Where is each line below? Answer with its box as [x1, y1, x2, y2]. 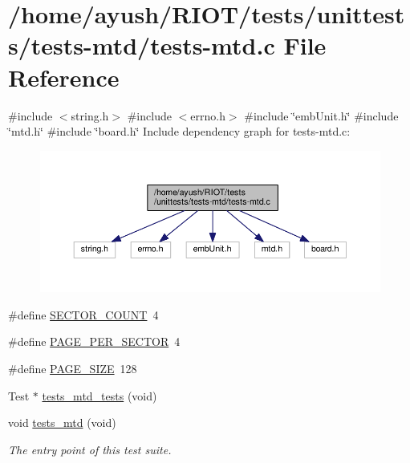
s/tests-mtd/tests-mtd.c [8, 29, 275, 62]
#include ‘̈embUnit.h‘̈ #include [244, 107, 399, 124]
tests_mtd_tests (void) [42, 387, 157, 404]
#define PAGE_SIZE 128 [8, 359, 137, 376]
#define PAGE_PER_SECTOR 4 [8, 333, 181, 350]
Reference [8, 60, 120, 93]
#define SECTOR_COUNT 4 [8, 306, 159, 323]
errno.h [190, 107, 225, 124]
